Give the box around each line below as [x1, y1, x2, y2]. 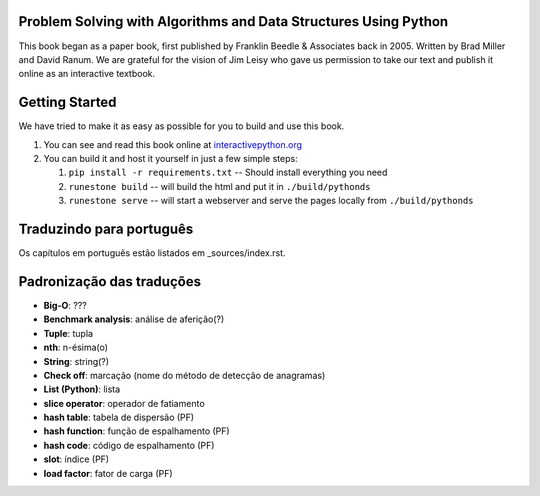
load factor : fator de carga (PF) [43, 467, 174, 479]
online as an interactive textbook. [18, 68, 156, 80]
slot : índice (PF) [43, 453, 110, 465]
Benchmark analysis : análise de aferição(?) [43, 313, 225, 325]
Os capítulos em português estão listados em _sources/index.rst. [18, 247, 286, 259]
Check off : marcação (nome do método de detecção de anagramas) [43, 369, 326, 381]
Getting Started [18, 94, 117, 111]
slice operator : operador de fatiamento [43, 397, 205, 409]
